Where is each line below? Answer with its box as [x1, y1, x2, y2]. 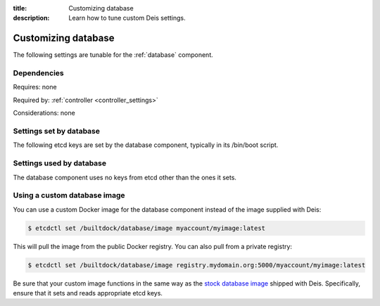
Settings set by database [13, 126, 101, 136]
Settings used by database [13, 158, 107, 168]
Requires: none [13, 83, 57, 91]
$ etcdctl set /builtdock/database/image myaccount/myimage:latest [27, 224, 266, 232]
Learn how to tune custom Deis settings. [68, 14, 186, 23]
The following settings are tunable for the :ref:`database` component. [13, 51, 214, 59]
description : [13, 14, 50, 23]
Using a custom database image [13, 191, 126, 200]
